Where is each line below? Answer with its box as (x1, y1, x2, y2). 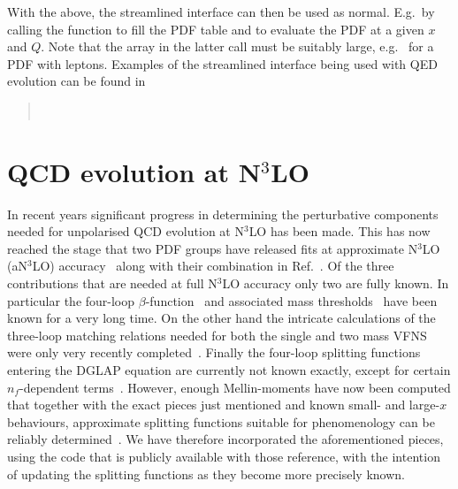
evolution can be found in (7, 72, 146, 90)
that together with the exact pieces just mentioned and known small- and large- (7, 395, 440, 414)
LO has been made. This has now (248, 222, 431, 241)
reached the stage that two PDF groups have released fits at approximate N (7, 239, 418, 257)
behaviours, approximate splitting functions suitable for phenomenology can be (7, 412, 435, 431)
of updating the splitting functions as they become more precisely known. (7, 464, 405, 483)
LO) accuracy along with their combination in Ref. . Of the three (32, 256, 394, 275)
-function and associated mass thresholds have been (145, 291, 438, 309)
